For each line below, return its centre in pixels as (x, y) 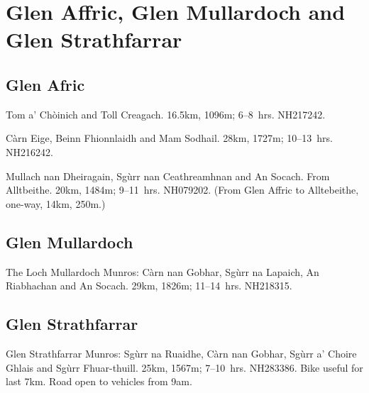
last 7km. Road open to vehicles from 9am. (99, 381)
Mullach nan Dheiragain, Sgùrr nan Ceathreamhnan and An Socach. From (168, 176)
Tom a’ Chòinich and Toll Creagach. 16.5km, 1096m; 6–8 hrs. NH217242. (166, 114)
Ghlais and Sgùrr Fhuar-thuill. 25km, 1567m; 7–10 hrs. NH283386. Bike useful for (184, 367)
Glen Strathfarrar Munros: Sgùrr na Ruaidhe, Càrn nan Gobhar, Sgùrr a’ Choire (181, 353)
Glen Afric (45, 84)
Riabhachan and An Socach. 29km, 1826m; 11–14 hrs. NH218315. (149, 286)
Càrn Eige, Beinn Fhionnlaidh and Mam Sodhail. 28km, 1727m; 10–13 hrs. (169, 138)
